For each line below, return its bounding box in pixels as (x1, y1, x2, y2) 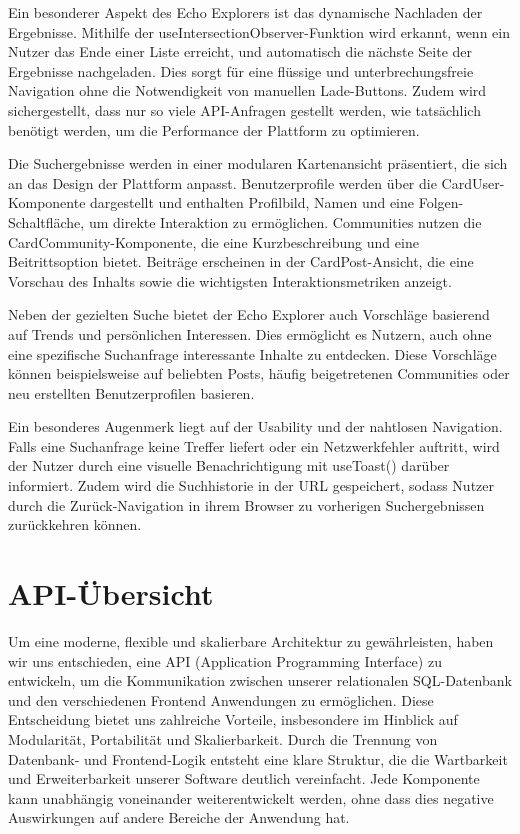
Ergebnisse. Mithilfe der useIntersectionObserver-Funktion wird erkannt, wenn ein (8, 21, 510, 42)
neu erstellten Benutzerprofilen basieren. (8, 382, 255, 403)
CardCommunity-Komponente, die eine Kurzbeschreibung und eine (8, 231, 419, 252)
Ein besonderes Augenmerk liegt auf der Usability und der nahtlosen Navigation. (8, 416, 503, 437)
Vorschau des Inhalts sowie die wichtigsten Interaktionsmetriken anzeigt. (8, 270, 452, 291)
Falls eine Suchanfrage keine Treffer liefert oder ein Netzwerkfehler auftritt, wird (8, 435, 500, 456)
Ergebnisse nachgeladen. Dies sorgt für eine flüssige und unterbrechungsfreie (8, 60, 474, 81)
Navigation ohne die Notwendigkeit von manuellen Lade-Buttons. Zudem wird (8, 80, 487, 101)
